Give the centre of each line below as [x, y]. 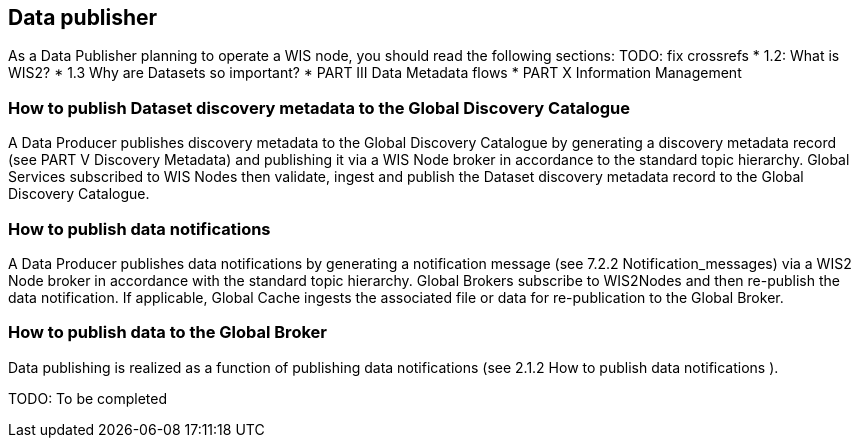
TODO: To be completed [88, 398]
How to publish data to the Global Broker [167, 332]
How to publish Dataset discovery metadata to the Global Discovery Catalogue [319, 107]
